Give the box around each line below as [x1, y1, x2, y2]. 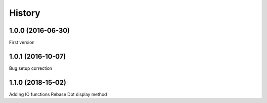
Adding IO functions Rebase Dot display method [9, 91, 107, 97]
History [9, 7, 41, 18]
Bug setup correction [9, 65, 52, 71]
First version [9, 40, 35, 46]
